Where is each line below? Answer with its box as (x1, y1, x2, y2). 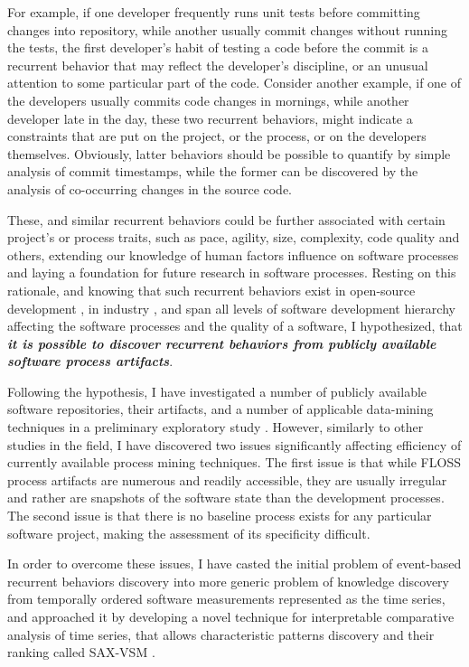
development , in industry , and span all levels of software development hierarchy (7, 298, 455, 317)
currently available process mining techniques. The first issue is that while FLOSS (7, 453, 461, 472)
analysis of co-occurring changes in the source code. (7, 179, 293, 198)
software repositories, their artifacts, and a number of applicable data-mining (7, 399, 434, 418)
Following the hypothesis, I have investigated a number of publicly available (7, 381, 427, 400)
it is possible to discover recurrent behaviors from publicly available (7, 333, 436, 352)
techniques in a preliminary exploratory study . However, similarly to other (7, 418, 424, 437)
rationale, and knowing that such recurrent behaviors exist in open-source (7, 280, 416, 299)
